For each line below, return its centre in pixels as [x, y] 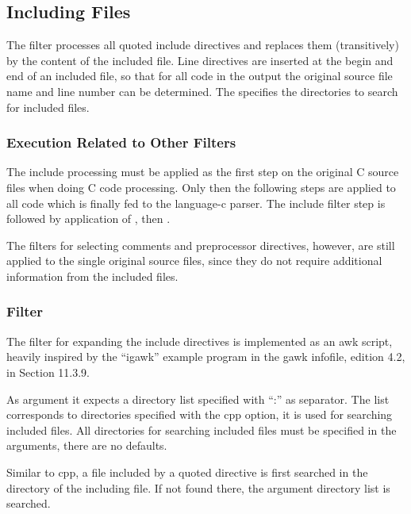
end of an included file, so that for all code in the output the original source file [200, 76]
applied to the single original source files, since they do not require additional [194, 261]
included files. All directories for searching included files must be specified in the [202, 430]
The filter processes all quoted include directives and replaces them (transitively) [203, 45]
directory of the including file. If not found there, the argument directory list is [198, 487]
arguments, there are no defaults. [87, 445]
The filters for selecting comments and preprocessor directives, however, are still [201, 245]
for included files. [48, 107]
